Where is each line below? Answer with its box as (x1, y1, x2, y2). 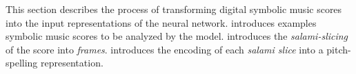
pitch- (326, 42, 351, 56)
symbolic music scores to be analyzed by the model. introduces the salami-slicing (6, 29, 348, 43)
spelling (6, 56, 38, 70)
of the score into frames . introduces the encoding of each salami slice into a (6, 42, 324, 56)
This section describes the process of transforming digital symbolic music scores (6, 2, 342, 16)
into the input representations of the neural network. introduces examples (6, 15, 317, 29)
